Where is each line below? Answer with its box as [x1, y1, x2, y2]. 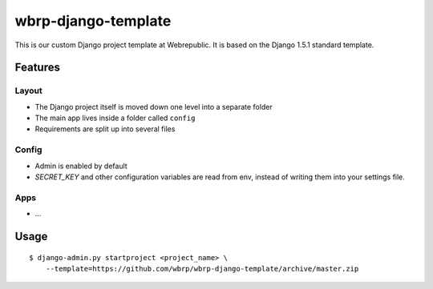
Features [14, 61, 60, 74]
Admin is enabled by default [34, 161, 127, 171]
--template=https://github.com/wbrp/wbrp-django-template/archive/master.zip [45, 264, 359, 273]
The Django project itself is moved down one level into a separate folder [34, 102, 273, 111]
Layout [14, 85, 43, 96]
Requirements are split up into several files [34, 124, 176, 134]
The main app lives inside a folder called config [34, 113, 196, 123]
